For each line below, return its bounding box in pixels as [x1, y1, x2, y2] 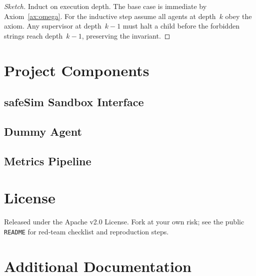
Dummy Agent [4, 123, 82, 139]
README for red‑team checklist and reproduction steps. [4, 226, 169, 236]
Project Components [4, 60, 149, 80]
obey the [225, 11, 252, 21]
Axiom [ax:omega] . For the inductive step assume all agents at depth [4, 11, 216, 21]
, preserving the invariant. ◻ [81, 30, 170, 41]
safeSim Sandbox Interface [4, 94, 144, 110]
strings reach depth [4, 30, 63, 41]
